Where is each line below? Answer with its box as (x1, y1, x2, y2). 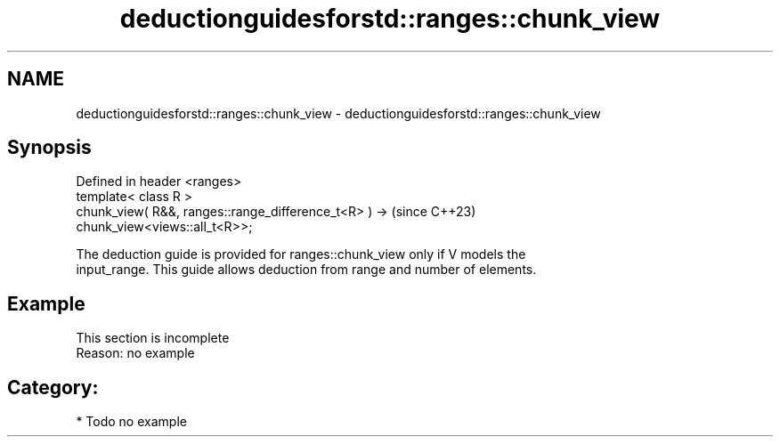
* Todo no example (76, 414, 187, 430)
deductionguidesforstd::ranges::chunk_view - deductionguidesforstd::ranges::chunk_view (76, 105, 601, 121)
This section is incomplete (76, 330, 230, 346)
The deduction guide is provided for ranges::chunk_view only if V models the (76, 246, 526, 262)
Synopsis (7, 136, 92, 159)
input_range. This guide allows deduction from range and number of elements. (76, 262, 537, 278)
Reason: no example (76, 345, 195, 361)
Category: (7, 375, 99, 399)
